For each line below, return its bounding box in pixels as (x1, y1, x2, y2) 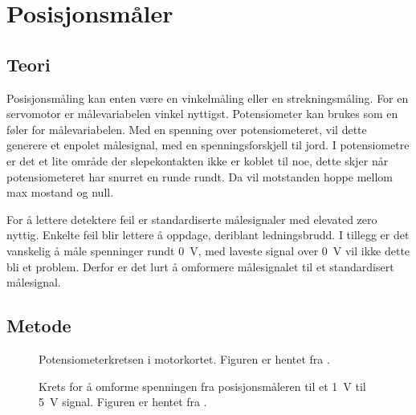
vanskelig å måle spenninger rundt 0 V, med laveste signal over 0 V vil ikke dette (6, 242, 410, 258)
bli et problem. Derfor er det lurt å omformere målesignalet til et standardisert (6, 258, 394, 275)
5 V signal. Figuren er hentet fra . (39, 393, 207, 410)
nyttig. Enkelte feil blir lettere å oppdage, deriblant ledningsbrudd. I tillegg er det (6, 226, 410, 243)
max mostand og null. (6, 184, 114, 201)
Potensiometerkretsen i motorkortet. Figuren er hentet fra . (39, 350, 330, 367)
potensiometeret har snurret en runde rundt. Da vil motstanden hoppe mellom (6, 168, 393, 185)
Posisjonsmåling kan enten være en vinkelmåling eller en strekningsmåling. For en (6, 89, 409, 106)
